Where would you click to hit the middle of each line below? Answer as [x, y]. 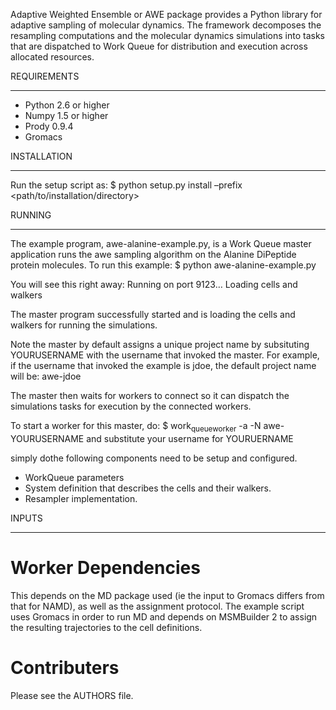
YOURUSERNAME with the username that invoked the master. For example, [165, 355]
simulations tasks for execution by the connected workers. [131, 406]
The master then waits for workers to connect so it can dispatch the [150, 395]
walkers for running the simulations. [84, 325]
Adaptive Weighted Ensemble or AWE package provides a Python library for [166, 14]
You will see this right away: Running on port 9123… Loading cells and [154, 284]
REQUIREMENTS [45, 76]
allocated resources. [52, 57]
